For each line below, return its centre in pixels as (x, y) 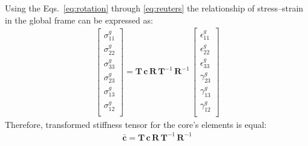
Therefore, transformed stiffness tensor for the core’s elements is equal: (136, 124)
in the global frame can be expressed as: (79, 20)
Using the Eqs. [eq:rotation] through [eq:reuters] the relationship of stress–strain (154, 8)
